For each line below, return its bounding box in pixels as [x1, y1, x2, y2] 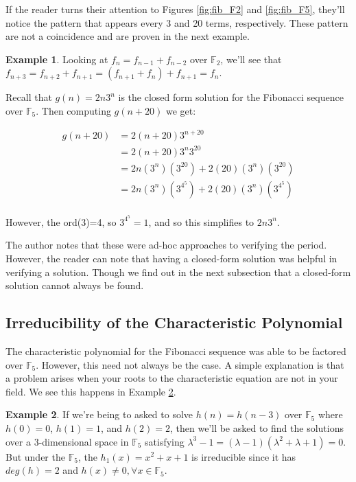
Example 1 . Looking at [5, 51, 108, 66]
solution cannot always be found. [5, 278, 144, 292]
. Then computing [36, 103, 111, 117]
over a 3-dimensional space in [5, 434, 129, 448]
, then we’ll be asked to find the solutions [169, 420, 344, 435]
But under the [5, 449, 65, 463]
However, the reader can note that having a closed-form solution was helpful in [5, 251, 337, 265]
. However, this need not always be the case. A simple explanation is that [36, 357, 344, 371]
